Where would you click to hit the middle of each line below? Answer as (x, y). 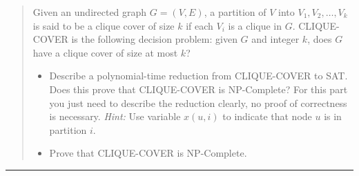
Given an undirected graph (90, 12)
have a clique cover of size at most (105, 52)
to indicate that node (267, 116)
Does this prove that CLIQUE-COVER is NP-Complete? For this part (198, 89)
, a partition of (235, 12)
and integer (275, 39)
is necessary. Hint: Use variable (115, 116)
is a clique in (255, 25)
